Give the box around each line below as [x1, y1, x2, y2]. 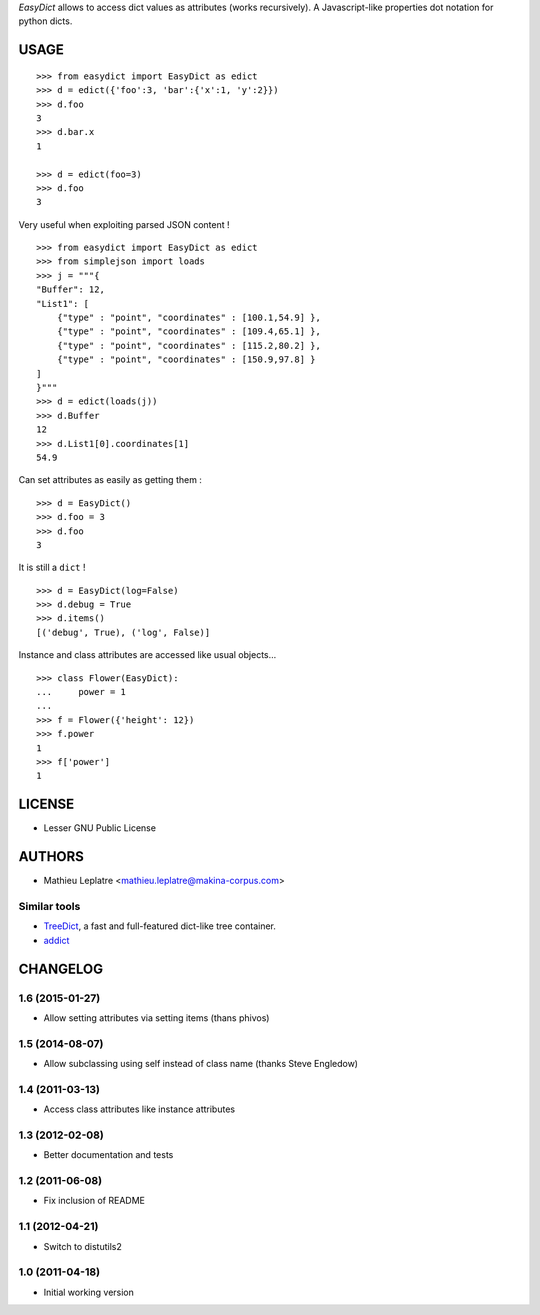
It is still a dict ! [18, 561, 86, 574]
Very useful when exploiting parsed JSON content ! [18, 218, 230, 230]
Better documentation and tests [43, 1149, 174, 1161]
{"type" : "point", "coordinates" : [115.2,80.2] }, [56, 340, 322, 351]
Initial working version [43, 1286, 135, 1298]
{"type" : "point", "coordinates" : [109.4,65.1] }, [56, 326, 322, 337]
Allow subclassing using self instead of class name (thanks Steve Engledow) [43, 1058, 359, 1070]
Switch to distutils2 [43, 1240, 122, 1252]
